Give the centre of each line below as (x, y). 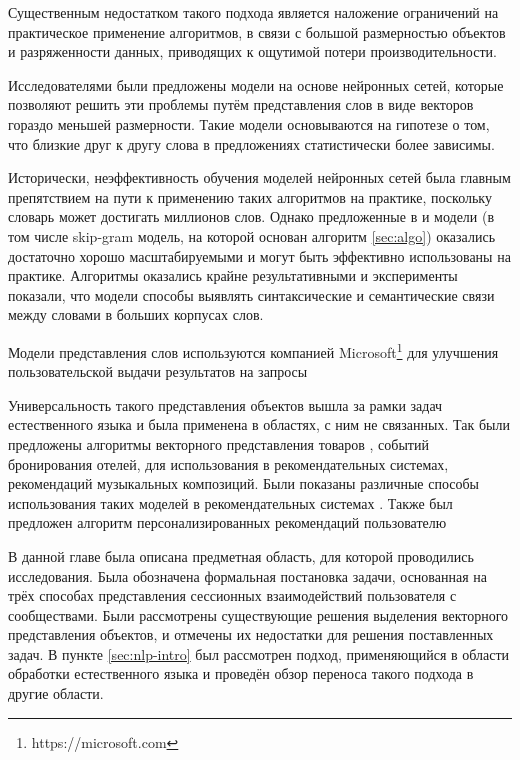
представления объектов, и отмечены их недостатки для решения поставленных (251, 634)
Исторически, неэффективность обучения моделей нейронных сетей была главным (259, 177)
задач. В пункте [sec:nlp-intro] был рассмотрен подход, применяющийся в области (259, 653)
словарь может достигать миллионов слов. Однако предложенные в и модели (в (251, 216)
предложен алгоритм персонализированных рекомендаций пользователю (227, 522)
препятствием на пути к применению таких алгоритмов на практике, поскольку (250, 196)
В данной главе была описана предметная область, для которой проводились (241, 555)
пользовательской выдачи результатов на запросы (158, 371)
